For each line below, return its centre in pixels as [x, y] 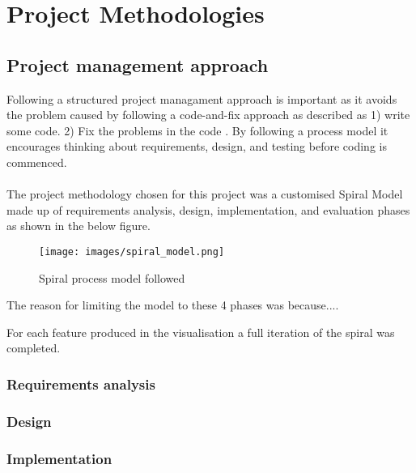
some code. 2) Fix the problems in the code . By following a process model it [197, 130]
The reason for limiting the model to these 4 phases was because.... [173, 305]
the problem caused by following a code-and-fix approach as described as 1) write [208, 115]
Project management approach [138, 64]
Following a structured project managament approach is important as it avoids [202, 98]
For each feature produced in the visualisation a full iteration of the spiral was [201, 332]
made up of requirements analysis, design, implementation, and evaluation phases [208, 209]
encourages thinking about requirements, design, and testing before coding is [197, 146]
